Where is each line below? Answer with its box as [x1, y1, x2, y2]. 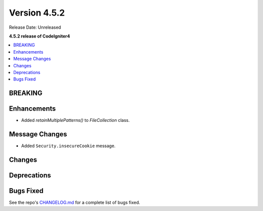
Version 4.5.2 [9, 7, 65, 18]
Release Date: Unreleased [9, 24, 61, 30]
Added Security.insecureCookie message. [21, 143, 116, 149]
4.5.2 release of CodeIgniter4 [9, 33, 70, 39]
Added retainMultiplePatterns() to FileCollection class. [21, 117, 130, 123]
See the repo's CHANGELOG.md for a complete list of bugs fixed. [9, 200, 141, 206]
